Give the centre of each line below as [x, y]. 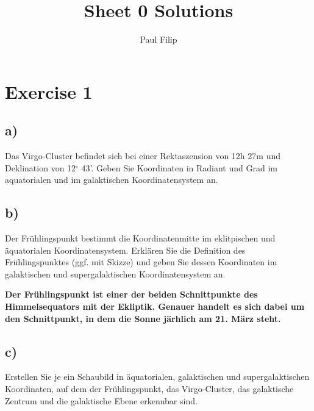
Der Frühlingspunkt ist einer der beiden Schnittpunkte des [131, 294]
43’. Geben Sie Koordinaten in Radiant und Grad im [179, 167]
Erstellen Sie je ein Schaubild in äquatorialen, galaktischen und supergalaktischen [157, 377]
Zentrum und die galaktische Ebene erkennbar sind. [101, 400]
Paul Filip [159, 39]
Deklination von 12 [41, 167]
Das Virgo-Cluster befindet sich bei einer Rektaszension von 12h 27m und [143, 156]
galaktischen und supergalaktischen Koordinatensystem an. [115, 273]
